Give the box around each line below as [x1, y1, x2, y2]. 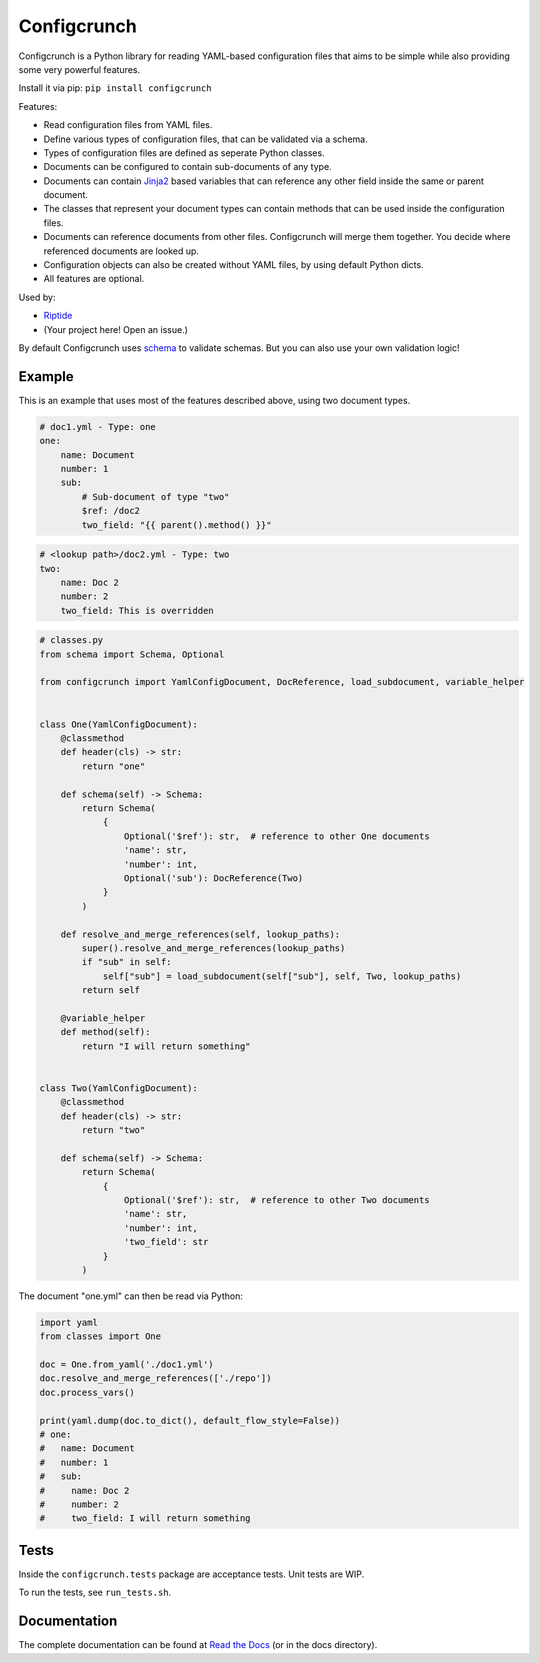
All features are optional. [43, 273, 145, 285]
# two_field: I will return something [39, 1513, 251, 1524]
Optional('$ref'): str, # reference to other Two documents [123, 1194, 430, 1205]
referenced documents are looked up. [43, 245, 200, 257]
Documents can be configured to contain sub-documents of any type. [43, 161, 332, 173]
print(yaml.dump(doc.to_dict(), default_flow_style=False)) [39, 1415, 341, 1426]
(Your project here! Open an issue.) [43, 323, 189, 335]
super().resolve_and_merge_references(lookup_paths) [81, 942, 346, 954]
